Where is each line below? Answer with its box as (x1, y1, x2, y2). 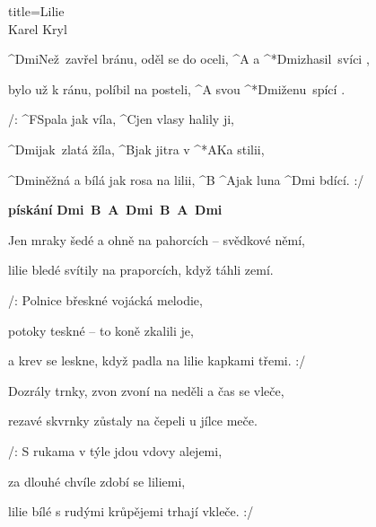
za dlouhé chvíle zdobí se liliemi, (8, 471, 186, 490)
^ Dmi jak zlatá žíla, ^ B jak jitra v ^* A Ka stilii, (8, 139, 265, 158)
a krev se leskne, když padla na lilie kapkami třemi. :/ (8, 351, 306, 370)
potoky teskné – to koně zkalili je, (8, 321, 194, 339)
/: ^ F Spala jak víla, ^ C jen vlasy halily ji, (8, 110, 234, 128)
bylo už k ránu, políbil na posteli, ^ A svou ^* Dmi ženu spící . (8, 79, 345, 98)
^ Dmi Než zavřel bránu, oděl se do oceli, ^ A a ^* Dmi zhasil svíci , (8, 49, 370, 68)
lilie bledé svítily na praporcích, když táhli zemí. (8, 260, 274, 279)
